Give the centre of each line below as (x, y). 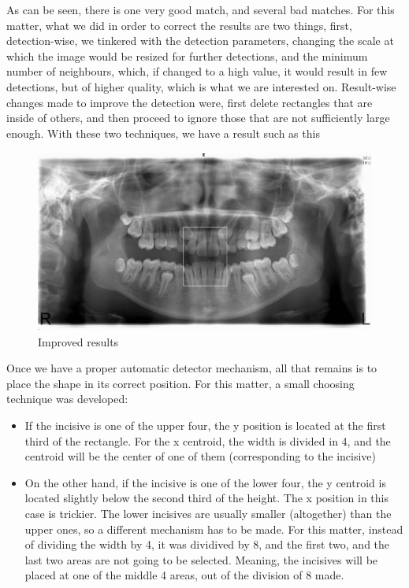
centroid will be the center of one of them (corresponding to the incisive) (200, 456)
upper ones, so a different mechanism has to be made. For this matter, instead (214, 529)
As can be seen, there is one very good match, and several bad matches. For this (201, 9)
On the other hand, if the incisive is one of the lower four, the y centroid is (205, 482)
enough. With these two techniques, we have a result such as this (163, 133)
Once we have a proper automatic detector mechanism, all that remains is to (192, 368)
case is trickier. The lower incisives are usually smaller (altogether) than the (208, 514)
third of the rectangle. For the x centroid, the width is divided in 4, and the (208, 440)
